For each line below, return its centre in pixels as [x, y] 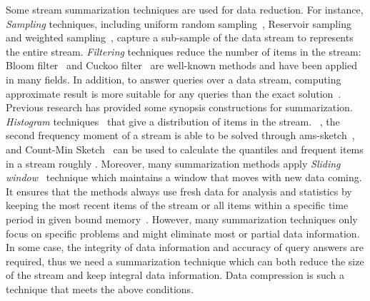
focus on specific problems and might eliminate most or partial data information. [183, 233]
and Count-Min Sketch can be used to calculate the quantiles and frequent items [185, 149]
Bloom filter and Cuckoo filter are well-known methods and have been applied [181, 65]
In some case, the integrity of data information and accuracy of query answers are [185, 247]
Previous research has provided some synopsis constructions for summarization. [179, 107]
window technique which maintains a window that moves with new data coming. [184, 177]
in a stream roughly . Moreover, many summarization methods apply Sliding [173, 163]
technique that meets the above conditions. [100, 289]
